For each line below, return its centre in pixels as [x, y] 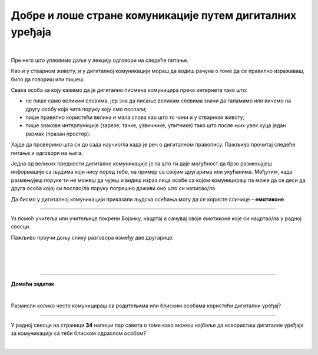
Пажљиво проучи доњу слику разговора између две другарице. [92, 237]
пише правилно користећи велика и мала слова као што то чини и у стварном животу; [135, 117]
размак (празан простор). [58, 134]
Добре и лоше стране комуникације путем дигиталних [154, 15]
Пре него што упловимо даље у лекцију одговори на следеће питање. [100, 60]
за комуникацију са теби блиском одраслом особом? [79, 333]
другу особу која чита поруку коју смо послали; [86, 109]
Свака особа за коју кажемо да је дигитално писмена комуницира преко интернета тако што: [129, 90]
